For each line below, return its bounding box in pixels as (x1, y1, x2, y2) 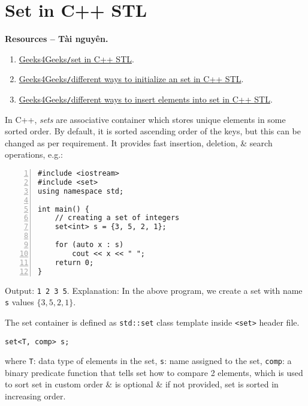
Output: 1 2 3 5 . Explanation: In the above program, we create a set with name (5, 284, 303, 296)
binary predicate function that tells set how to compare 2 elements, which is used (5, 366, 303, 378)
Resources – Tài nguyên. (5, 32, 108, 45)
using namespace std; (38, 187, 124, 196)
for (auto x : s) (55, 240, 124, 249)
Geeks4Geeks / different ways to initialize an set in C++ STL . (19, 73, 244, 85)
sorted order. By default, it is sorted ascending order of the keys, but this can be (5, 125, 301, 137)
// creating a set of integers (55, 213, 180, 222)
